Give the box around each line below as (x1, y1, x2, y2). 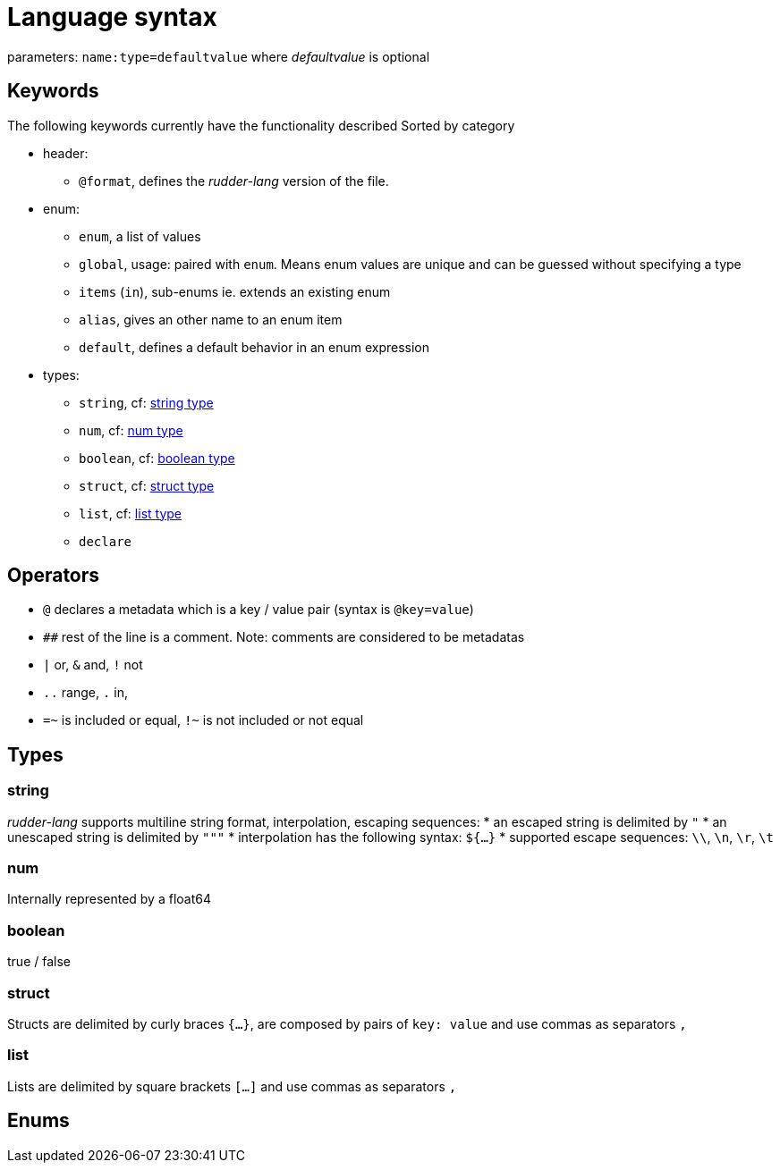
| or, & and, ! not (43, 657, 143, 673)
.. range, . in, (43, 685, 128, 701)
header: (43, 145, 89, 161)
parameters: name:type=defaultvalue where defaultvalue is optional (7, 48, 430, 64)
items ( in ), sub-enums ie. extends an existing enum (79, 283, 391, 299)
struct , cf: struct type (79, 477, 215, 493)
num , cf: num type (79, 422, 183, 438)
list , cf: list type (79, 505, 182, 521)
